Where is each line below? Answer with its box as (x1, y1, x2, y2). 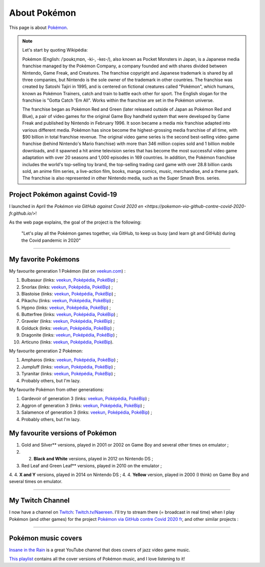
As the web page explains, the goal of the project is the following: (9, 219, 142, 226)
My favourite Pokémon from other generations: (9, 386, 104, 393)
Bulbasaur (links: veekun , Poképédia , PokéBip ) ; (21, 277, 118, 283)
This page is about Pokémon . (9, 25, 68, 30)
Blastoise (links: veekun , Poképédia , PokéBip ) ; (21, 290, 116, 297)
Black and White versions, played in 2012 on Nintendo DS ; (33, 456, 153, 462)
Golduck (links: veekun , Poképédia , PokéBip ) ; (21, 325, 115, 331)
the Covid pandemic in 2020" (21, 237, 81, 243)
